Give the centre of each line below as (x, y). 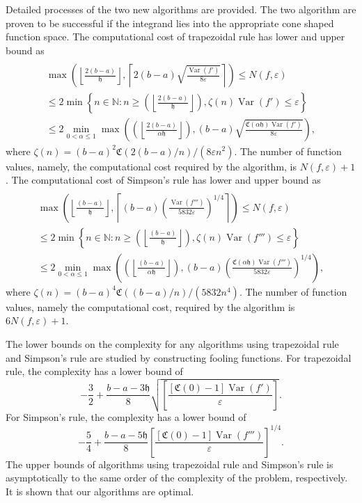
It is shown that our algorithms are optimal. (100, 491)
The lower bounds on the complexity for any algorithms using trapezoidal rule (172, 344)
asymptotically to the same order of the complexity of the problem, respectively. (177, 478)
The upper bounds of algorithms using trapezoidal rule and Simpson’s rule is (170, 464)
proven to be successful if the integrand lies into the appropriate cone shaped (170, 23)
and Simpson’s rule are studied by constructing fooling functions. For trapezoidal (179, 357)
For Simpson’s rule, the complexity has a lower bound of (126, 417)
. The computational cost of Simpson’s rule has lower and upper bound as (163, 180)
